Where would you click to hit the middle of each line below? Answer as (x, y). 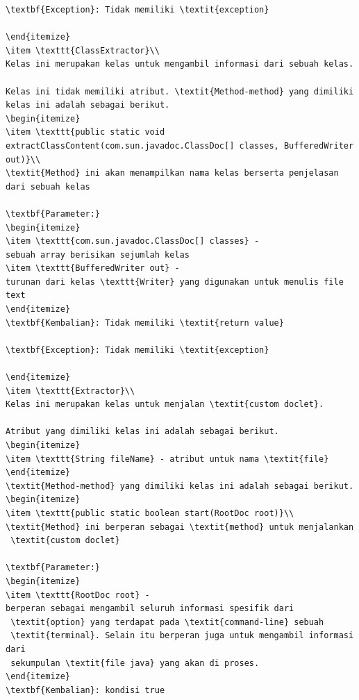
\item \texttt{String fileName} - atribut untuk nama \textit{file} (167, 459)
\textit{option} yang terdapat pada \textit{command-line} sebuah (167, 622)
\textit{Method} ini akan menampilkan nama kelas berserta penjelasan (172, 173)
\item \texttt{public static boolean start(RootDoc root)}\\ (150, 513)
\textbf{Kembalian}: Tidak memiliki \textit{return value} (145, 323)
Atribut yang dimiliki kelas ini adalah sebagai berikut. (142, 432)
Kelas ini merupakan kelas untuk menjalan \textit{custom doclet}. (165, 405)
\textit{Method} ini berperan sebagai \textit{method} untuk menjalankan (180, 527)
